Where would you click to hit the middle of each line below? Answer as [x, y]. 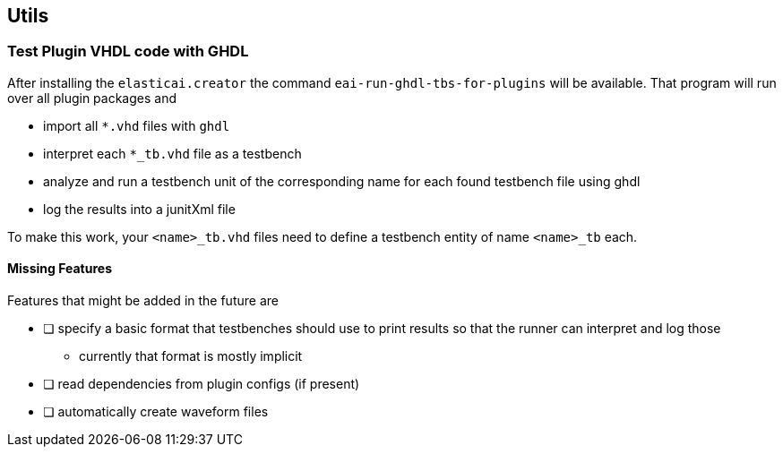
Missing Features [60, 269]
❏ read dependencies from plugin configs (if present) [202, 384]
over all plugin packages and [92, 98]
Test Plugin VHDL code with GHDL [128, 51]
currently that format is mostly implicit [191, 356]
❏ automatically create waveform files [156, 412]
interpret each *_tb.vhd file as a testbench [172, 153]
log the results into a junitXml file [139, 209]
